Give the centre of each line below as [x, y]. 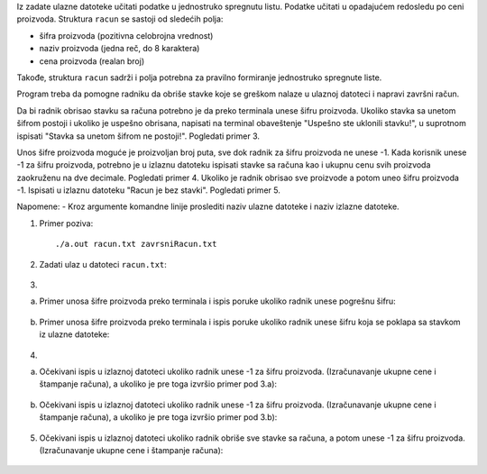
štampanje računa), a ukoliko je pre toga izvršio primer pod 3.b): [158, 417]
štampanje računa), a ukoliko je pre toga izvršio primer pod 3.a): [158, 384]
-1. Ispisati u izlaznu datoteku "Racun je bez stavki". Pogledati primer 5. [149, 190]
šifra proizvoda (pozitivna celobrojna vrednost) [126, 35]
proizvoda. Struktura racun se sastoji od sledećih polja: [120, 19]
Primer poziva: [66, 223]
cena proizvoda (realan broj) [92, 61]
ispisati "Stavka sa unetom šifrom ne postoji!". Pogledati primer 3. [138, 136]
